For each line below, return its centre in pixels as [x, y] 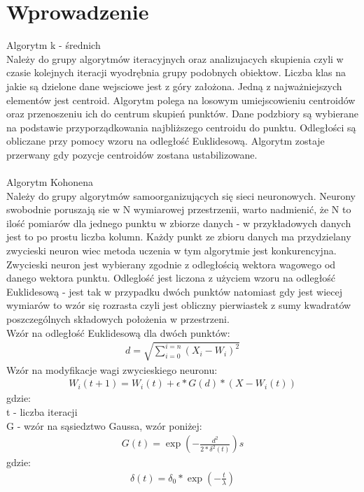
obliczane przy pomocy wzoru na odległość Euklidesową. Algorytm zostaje [166, 141]
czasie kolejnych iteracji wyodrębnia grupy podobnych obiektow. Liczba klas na [176, 72]
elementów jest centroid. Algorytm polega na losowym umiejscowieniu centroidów [181, 100]
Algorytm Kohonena [50, 182]
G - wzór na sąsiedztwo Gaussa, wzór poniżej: [104, 425]
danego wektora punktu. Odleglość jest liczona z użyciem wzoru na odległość [171, 278]
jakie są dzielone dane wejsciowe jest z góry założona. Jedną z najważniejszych [174, 86]
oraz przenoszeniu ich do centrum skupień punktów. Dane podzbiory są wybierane [183, 114]
